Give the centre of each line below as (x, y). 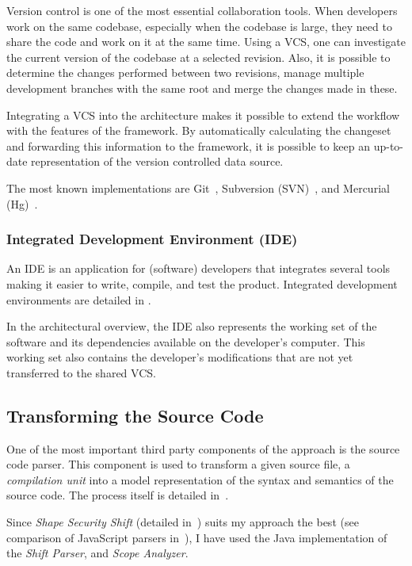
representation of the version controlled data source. (157, 161)
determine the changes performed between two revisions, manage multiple (185, 73)
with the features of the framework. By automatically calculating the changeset (199, 130)
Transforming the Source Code (135, 415)
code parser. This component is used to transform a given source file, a (178, 464)
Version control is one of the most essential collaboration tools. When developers (202, 10)
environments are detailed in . (79, 299)
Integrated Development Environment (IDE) (152, 239)
